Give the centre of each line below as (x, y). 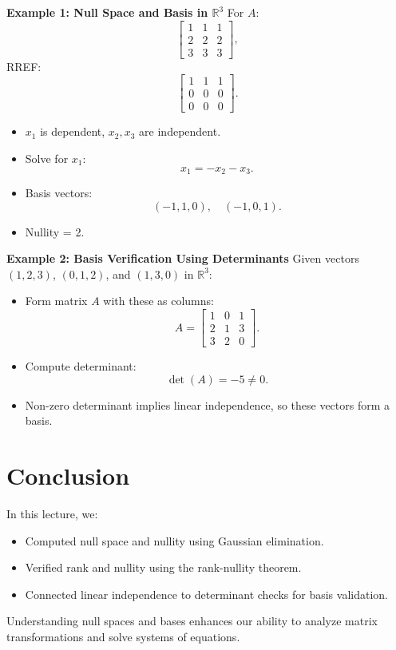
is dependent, (73, 131)
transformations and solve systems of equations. (123, 636)
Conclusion (68, 476)
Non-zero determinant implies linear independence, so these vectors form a (208, 404)
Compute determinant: (81, 366)
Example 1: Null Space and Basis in (107, 12)
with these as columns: (158, 301)
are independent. (180, 131)
